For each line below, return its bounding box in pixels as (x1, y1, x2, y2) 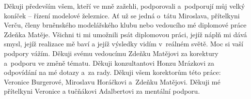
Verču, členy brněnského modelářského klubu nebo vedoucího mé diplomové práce (4, 20, 247, 30)
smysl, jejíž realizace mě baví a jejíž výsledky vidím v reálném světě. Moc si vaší (4, 39, 243, 49)
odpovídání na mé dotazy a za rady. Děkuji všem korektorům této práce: (4, 67, 221, 77)
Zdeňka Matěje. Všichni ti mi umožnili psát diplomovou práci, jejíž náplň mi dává (4, 29, 247, 39)
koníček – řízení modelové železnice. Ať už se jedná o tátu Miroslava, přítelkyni (4, 10, 240, 20)
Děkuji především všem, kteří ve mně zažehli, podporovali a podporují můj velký (4, 1, 245, 11)
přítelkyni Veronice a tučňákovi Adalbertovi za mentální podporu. (4, 86, 200, 96)
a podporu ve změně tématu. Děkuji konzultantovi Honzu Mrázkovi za (4, 57, 214, 68)
